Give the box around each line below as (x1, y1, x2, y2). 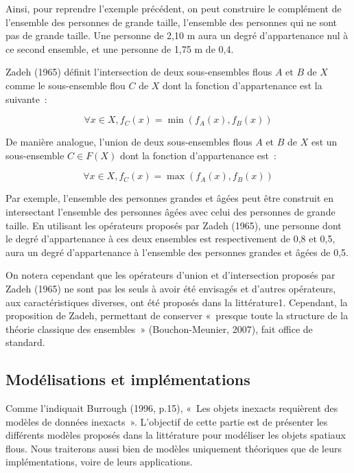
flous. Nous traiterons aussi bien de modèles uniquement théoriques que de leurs (5, 441, 342, 455)
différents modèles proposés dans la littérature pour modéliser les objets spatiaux (5, 428, 346, 442)
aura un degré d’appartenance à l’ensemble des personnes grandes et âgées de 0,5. (5, 244, 349, 259)
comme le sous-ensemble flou (5, 78, 126, 92)
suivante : (5, 91, 47, 106)
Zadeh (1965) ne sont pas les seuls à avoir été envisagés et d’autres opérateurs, (5, 281, 336, 295)
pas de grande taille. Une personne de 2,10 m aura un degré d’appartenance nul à (5, 28, 349, 43)
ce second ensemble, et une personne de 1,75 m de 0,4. (5, 41, 234, 56)
